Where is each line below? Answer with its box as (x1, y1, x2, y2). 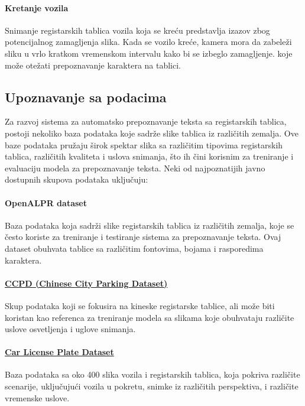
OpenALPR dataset (5, 196, 87, 209)
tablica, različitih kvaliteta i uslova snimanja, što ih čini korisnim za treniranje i (5, 150, 294, 163)
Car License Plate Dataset (5, 346, 114, 358)
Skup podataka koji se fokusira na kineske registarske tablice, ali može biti (5, 299, 275, 311)
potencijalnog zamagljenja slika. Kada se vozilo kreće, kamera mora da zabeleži (5, 35, 292, 48)
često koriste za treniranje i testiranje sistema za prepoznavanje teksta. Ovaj (5, 230, 281, 243)
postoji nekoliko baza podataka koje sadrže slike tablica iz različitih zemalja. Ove (5, 126, 298, 139)
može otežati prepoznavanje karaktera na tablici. (5, 59, 181, 71)
